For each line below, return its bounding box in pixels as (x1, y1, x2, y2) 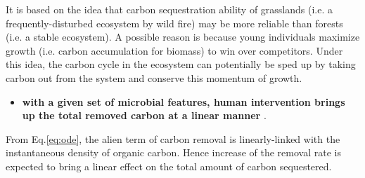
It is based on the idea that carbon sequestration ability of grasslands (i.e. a (6, 2, 333, 16)
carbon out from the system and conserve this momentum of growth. (6, 70, 302, 85)
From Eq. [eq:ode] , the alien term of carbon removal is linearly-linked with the (6, 131, 340, 146)
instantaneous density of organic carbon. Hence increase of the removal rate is (6, 145, 341, 160)
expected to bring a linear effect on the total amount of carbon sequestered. (6, 158, 332, 173)
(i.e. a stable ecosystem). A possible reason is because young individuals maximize (6, 29, 360, 44)
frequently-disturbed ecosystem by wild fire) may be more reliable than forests (6, 15, 343, 30)
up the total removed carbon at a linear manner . (22, 108, 267, 123)
